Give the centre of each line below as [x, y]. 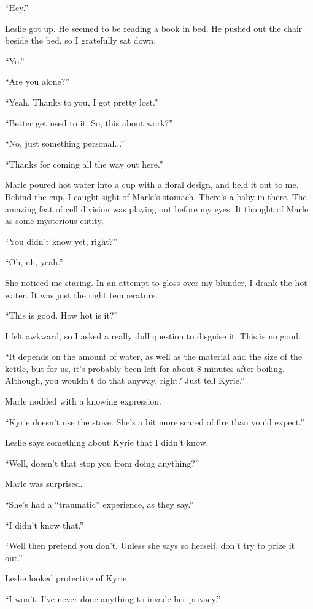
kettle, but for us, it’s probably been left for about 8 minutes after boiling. [145, 368]
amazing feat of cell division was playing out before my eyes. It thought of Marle [157, 208]
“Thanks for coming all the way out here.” [84, 164]
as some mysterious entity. [54, 221]
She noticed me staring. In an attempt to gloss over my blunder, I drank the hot [156, 282]
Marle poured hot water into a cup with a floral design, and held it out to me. [152, 184]
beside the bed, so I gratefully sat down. [81, 40]
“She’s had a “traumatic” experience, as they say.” [99, 504]
